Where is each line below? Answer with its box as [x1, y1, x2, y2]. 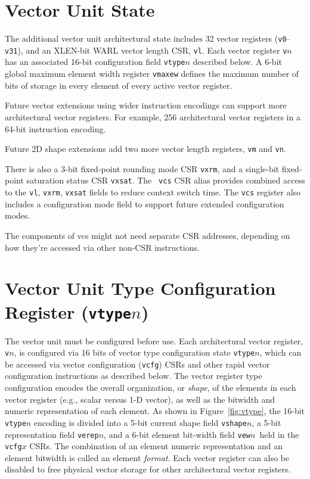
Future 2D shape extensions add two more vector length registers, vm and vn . [5, 142, 286, 155]
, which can [259, 346, 302, 359]
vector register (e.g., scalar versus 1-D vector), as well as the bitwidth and [5, 393, 275, 405]
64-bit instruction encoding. [5, 122, 106, 135]
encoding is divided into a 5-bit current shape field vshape [33, 416, 247, 428]
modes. [5, 209, 30, 222]
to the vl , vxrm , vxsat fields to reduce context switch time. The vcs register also [5, 186, 301, 198]
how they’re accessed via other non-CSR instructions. [5, 241, 200, 253]
